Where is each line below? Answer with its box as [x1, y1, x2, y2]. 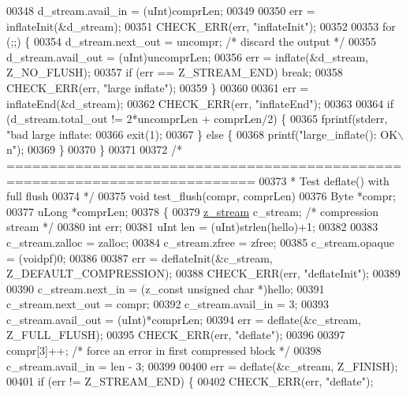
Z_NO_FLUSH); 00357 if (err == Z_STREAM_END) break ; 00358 [6, 64, 343, 80]
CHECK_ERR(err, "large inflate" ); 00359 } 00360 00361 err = [6, 79, 309, 95]
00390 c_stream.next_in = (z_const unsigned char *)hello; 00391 [6, 280, 325, 296]
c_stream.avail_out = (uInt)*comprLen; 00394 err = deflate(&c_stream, [6, 311, 361, 327]
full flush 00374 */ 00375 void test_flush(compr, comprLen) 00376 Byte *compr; [6, 188, 396, 204]
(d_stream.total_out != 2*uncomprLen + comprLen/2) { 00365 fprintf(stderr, [6, 110, 388, 127]
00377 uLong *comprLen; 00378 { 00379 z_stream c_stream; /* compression [6, 203, 379, 219]
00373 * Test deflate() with [259, 172, 389, 188]
